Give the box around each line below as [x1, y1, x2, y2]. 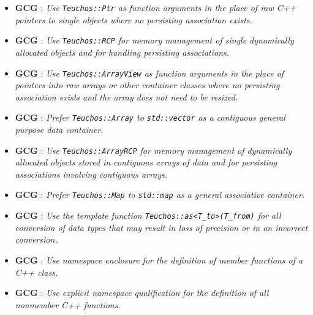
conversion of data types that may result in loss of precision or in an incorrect [15, 221, 308, 233]
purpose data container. [15, 123, 104, 135]
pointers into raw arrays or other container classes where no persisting [15, 78, 280, 91]
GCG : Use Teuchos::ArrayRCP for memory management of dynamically [15, 143, 292, 156]
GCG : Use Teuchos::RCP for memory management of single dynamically [15, 34, 294, 47]
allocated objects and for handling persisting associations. [15, 45, 230, 58]
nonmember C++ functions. [15, 298, 121, 311]
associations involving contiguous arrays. [15, 167, 168, 180]
